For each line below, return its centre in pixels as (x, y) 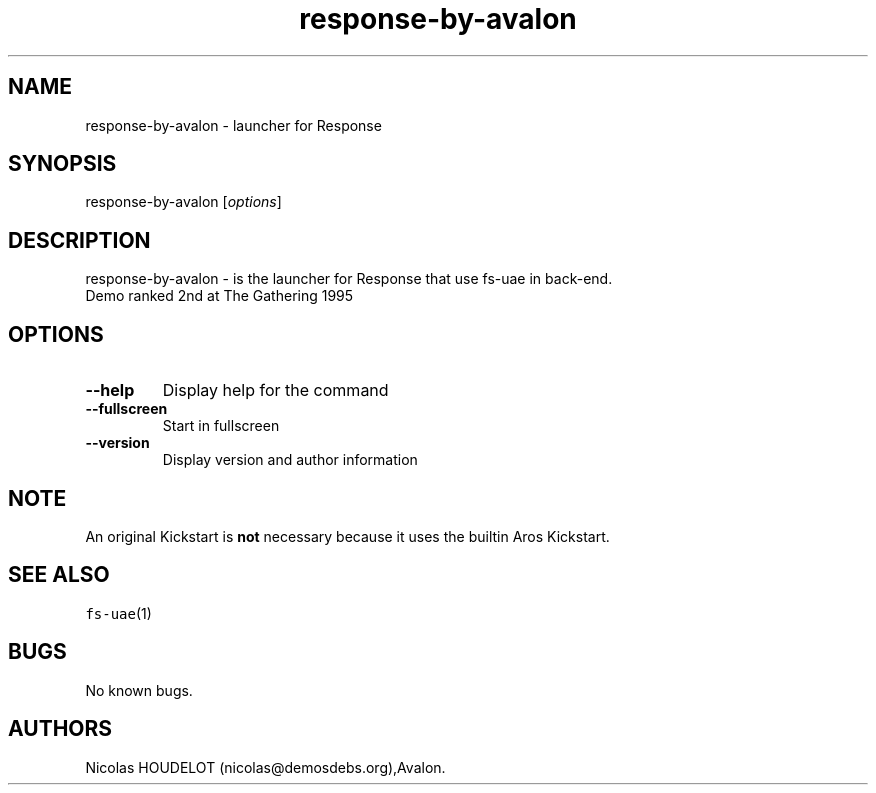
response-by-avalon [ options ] (183, 202)
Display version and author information (290, 460)
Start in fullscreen (221, 426)
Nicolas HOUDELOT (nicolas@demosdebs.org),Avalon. (265, 767)
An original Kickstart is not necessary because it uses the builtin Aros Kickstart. (347, 536)
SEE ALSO (59, 575)
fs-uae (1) (118, 613)
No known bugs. (139, 690)
